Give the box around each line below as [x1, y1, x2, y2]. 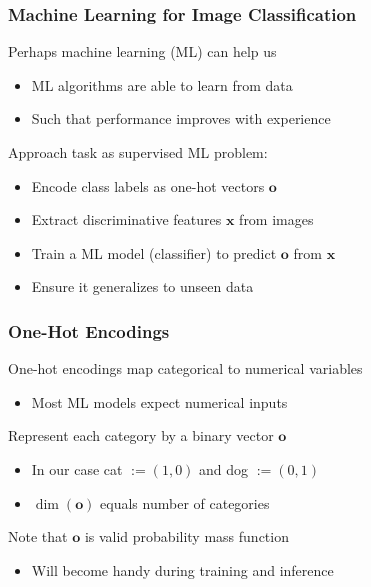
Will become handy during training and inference [31, 559, 334, 580]
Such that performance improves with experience [31, 108, 331, 129]
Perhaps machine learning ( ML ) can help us [8, 41, 277, 62]
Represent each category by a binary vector [8, 425, 274, 446]
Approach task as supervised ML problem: [8, 142, 268, 162]
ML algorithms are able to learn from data [31, 74, 293, 95]
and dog [199, 458, 249, 479]
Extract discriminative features [31, 209, 222, 230]
